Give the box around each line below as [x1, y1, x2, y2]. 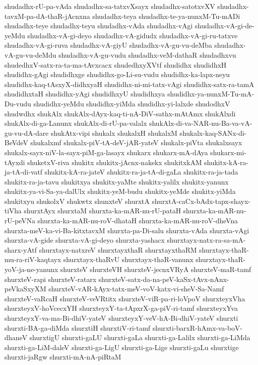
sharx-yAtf [4, 244, 37, 255]
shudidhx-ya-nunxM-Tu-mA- [167, 89, 254, 99]
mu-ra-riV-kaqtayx [4, 254, 62, 265]
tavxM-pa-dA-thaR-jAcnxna [4, 10, 90, 21]
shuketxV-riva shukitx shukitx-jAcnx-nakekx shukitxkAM [27, 157, 202, 167]
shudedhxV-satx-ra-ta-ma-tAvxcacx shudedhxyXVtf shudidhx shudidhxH [4, 59, 227, 70]
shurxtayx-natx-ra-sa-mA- [167, 235, 246, 245]
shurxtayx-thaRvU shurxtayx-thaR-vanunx [63, 254, 193, 265]
